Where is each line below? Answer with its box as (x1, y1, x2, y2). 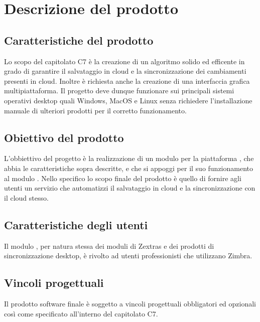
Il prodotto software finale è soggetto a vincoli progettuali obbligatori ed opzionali (4, 298, 256, 308)
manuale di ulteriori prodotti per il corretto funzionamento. (4, 105, 187, 115)
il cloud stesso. (4, 192, 49, 203)
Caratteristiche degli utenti (4, 217, 148, 232)
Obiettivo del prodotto (4, 129, 124, 145)
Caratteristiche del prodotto (4, 32, 154, 48)
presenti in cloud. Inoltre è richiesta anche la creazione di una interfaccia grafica (4, 75, 250, 86)
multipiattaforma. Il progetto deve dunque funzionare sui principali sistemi (4, 85, 234, 96)
